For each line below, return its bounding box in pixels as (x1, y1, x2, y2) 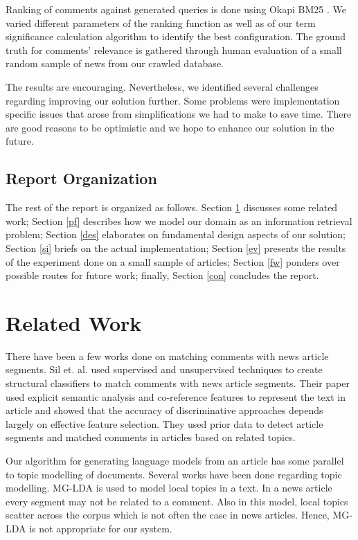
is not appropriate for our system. (29, 521, 172, 535)
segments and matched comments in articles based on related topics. (6, 430, 296, 444)
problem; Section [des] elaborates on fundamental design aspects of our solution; (6, 227, 346, 242)
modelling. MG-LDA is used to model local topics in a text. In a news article (6, 480, 332, 495)
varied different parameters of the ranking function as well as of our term (6, 15, 316, 30)
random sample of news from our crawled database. (6, 56, 224, 71)
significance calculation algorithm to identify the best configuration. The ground (6, 29, 346, 44)
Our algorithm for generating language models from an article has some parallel (6, 453, 344, 467)
